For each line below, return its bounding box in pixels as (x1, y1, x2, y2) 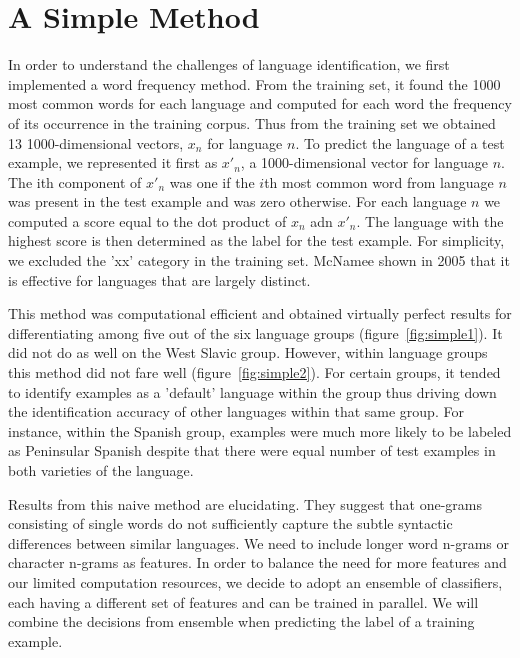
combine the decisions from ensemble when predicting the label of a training (8, 611, 475, 632)
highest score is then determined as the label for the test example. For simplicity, (8, 230, 505, 251)
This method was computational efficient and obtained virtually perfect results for (8, 303, 512, 324)
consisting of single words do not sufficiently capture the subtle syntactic (8, 513, 453, 534)
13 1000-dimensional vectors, (8, 132, 184, 153)
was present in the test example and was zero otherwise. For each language (8, 191, 467, 212)
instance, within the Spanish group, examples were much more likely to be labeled (8, 420, 512, 441)
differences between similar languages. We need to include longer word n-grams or (8, 532, 510, 553)
